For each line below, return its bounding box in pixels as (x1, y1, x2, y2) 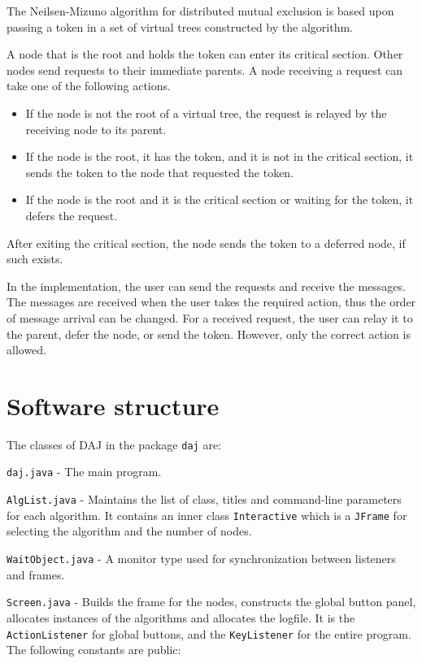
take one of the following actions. (7, 77, 171, 94)
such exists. (7, 250, 63, 267)
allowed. (7, 341, 46, 358)
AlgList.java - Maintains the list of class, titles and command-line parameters (7, 491, 402, 508)
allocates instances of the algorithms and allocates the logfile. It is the (7, 609, 355, 626)
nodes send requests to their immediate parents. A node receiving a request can (7, 61, 403, 78)
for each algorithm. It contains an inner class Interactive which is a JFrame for (7, 506, 407, 523)
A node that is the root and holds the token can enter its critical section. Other (7, 45, 403, 63)
